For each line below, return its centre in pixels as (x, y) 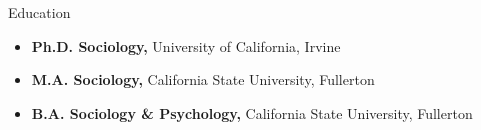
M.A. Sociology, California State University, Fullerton (203, 79)
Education (39, 12)
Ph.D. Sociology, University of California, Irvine (186, 45)
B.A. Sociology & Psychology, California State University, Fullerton (252, 112)
